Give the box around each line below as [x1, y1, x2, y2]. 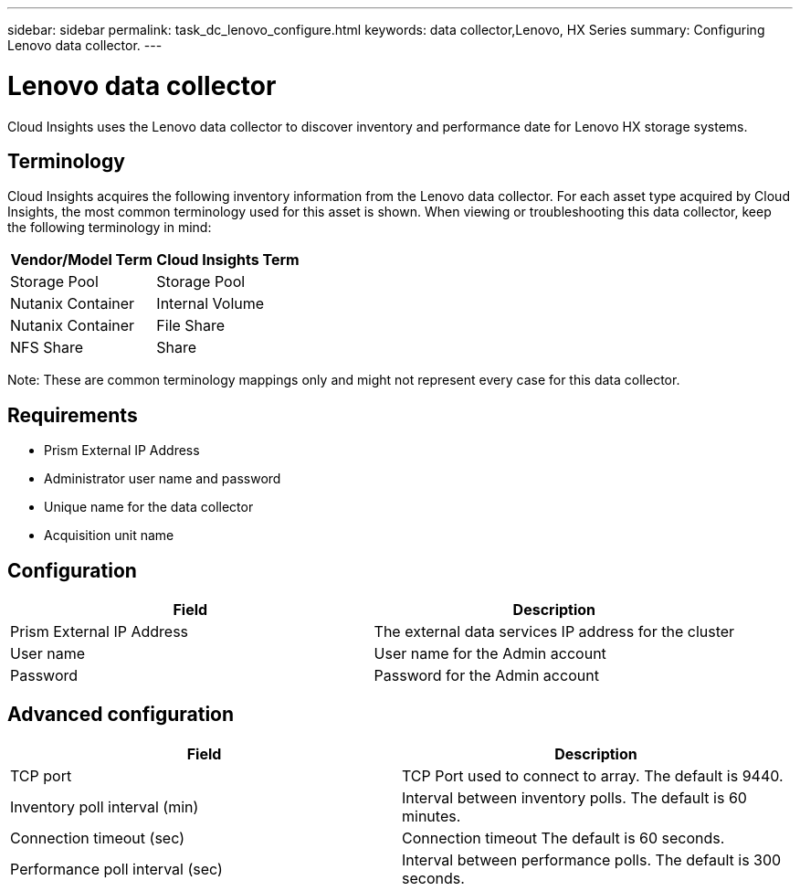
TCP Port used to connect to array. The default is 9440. [402, 766, 784, 785]
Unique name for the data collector [44, 499, 254, 515]
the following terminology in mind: [7, 219, 212, 236]
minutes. [402, 806, 461, 825]
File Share [156, 316, 226, 335]
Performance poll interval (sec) [10, 859, 223, 878]
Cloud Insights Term [156, 250, 300, 270]
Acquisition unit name [44, 527, 174, 544]
